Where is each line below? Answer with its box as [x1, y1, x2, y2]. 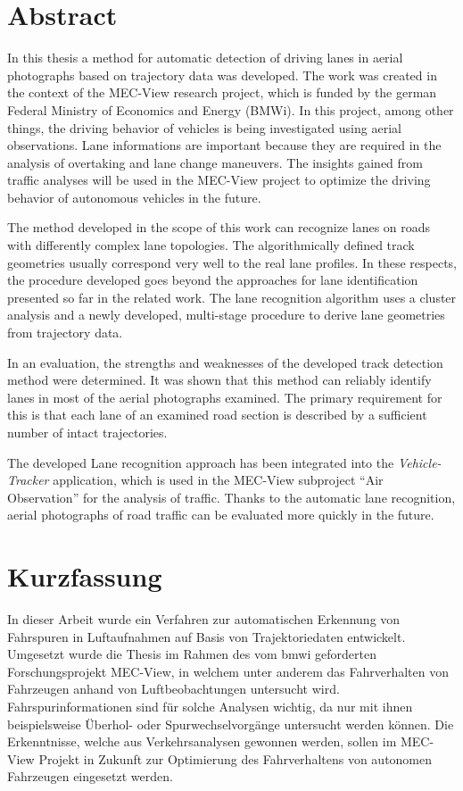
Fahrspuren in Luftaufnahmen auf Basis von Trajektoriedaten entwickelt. [7, 627, 406, 645]
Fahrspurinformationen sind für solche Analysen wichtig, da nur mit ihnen [7, 697, 413, 716]
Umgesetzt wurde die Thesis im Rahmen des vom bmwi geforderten [7, 645, 376, 663]
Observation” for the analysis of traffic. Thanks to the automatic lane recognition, [7, 487, 456, 506]
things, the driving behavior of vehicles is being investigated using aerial [7, 118, 401, 137]
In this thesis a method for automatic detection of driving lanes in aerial [7, 48, 403, 67]
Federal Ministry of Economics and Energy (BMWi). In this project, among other [7, 100, 454, 119]
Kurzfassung [7, 558, 162, 595]
